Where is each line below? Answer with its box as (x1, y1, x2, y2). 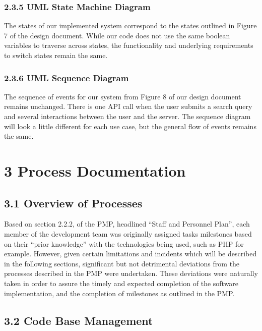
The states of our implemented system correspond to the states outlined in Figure (4, 20, 257, 31)
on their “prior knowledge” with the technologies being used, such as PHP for (4, 238, 244, 249)
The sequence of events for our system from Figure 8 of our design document (4, 91, 241, 101)
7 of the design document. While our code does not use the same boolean (4, 30, 230, 40)
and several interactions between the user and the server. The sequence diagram (4, 111, 251, 121)
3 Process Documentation (4, 160, 186, 181)
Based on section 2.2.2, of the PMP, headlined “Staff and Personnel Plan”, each (4, 218, 250, 229)
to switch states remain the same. (4, 50, 108, 60)
